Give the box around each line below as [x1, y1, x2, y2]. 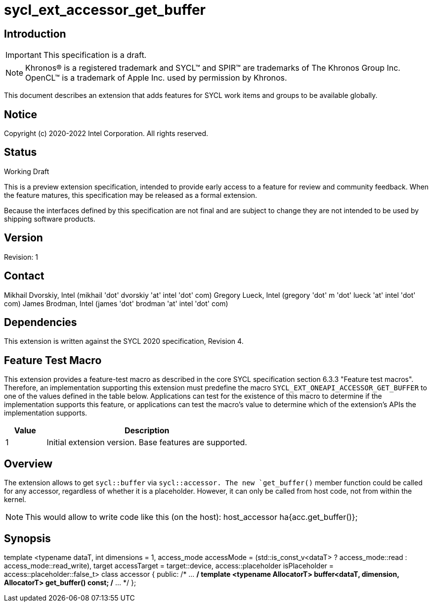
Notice [4, 108, 38, 121]
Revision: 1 [4, 252, 39, 261]
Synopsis [4, 532, 51, 545]
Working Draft [4, 167, 49, 176]
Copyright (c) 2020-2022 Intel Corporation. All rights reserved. [4, 129, 209, 138]
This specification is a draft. [43, 50, 147, 60]
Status [4, 146, 37, 159]
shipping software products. [4, 214, 95, 223]
